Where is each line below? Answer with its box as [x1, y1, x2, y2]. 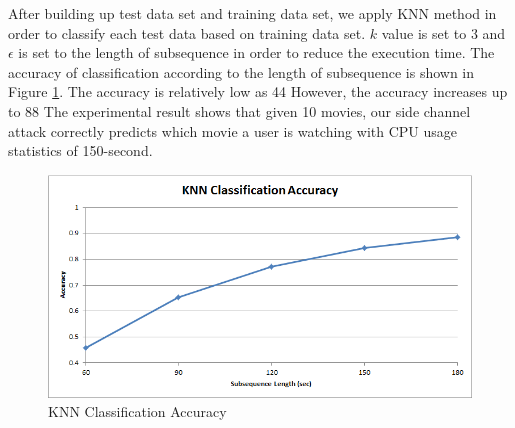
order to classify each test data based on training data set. [8, 22, 366, 43]
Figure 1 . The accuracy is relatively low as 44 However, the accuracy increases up [8, 81, 508, 102]
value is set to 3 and [381, 22, 506, 43]
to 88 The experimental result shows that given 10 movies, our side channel [8, 100, 471, 121]
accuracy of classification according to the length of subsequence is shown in [8, 61, 475, 82]
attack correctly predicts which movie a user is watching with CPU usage [8, 120, 457, 141]
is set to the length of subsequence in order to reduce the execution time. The [18, 42, 495, 63]
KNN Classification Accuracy [48, 401, 227, 422]
